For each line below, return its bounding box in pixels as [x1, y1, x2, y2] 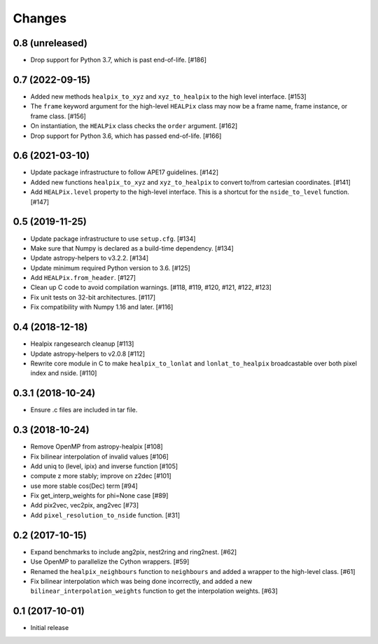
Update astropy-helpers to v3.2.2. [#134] [30, 254, 149, 262]
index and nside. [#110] [30, 369, 97, 377]
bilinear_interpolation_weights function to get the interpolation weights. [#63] [30, 587, 278, 595]
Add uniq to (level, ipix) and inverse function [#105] [30, 462, 178, 470]
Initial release [30, 624, 69, 632]
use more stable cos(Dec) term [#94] [30, 482, 138, 490]
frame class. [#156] [30, 112, 87, 120]
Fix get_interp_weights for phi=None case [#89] [30, 491, 169, 500]
